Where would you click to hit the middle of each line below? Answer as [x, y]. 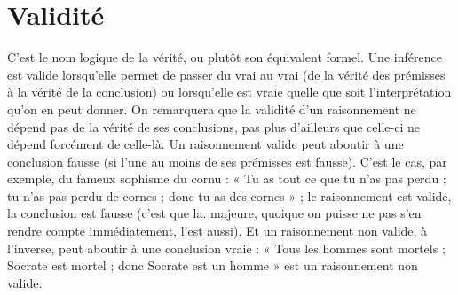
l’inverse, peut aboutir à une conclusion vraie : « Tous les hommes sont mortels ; [226, 248]
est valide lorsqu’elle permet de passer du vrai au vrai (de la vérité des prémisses [226, 74]
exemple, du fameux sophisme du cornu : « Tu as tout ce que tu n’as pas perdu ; [227, 179]
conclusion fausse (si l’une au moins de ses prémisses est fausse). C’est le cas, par [227, 161]
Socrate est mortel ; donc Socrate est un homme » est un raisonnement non [213, 265]
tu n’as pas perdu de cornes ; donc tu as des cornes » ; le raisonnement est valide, [229, 195]
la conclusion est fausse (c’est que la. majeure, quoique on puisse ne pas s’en [214, 213]
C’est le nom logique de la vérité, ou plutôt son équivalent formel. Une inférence [225, 57]
